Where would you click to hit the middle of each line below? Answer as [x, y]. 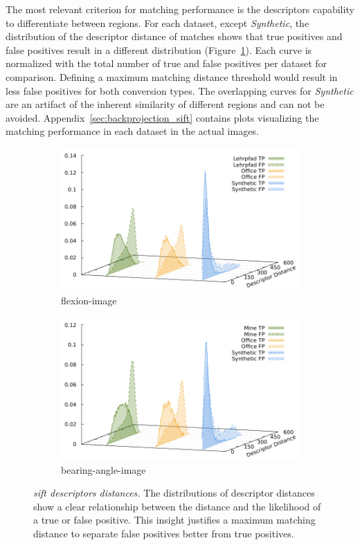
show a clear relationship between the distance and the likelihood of [177, 506]
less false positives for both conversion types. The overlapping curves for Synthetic [180, 90]
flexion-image [89, 300]
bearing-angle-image [103, 469]
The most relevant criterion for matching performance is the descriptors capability [180, 9]
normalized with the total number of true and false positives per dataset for [166, 63]
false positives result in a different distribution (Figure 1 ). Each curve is [159, 49]
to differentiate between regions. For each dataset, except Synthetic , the [157, 22]
